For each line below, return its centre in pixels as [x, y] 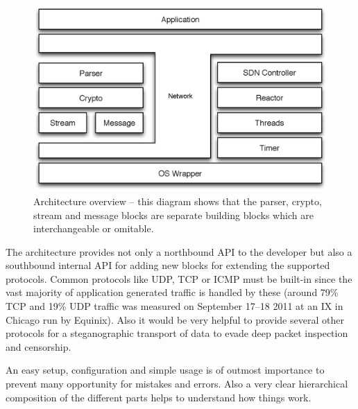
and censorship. [39, 346]
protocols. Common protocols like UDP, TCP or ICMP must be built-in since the [179, 278]
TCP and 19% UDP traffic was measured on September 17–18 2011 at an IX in [174, 306]
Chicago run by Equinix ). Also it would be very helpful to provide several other [175, 319]
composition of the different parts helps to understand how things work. [159, 397]
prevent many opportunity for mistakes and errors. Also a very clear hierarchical [177, 384]
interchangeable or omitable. [94, 228]
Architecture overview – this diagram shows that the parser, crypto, [178, 201]
